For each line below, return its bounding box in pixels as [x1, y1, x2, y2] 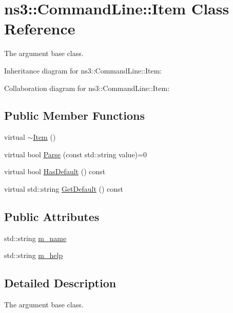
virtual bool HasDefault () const [4, 166, 106, 177]
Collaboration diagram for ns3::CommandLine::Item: [4, 82, 170, 93]
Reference [4, 18, 75, 39]
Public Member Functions [4, 107, 145, 123]
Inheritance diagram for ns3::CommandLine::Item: [4, 65, 162, 76]
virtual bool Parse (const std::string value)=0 [4, 149, 147, 159]
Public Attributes [4, 209, 100, 225]
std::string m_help [4, 250, 63, 261]
